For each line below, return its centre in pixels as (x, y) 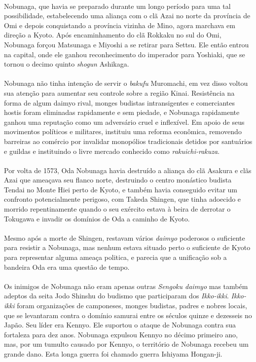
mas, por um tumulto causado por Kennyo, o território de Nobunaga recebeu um (126, 344)
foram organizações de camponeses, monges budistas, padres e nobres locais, (132, 305)
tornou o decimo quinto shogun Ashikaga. (67, 64)
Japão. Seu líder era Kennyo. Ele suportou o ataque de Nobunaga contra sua (120, 325)
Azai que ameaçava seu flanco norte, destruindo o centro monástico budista (118, 180)
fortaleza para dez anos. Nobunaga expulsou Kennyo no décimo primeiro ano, (121, 334)
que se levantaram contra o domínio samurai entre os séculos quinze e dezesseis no (128, 315)
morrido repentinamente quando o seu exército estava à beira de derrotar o (117, 209)
